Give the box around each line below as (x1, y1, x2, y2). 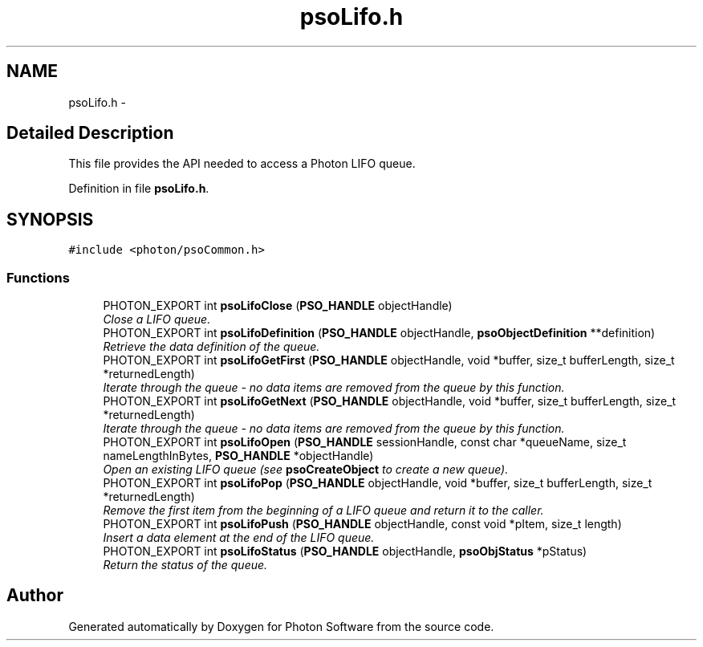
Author (6, 585, 63, 606)
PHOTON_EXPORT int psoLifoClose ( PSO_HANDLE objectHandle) (103, 299, 453, 313)
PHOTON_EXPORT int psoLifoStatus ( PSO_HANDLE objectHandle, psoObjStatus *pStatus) (103, 544, 587, 559)
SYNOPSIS (6, 209, 94, 230)
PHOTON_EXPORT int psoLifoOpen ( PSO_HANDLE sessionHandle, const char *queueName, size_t (103, 435, 627, 450)
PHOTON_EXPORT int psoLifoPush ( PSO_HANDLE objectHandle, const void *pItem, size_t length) (103, 517, 622, 531)
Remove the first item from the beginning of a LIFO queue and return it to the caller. (103, 503, 544, 518)
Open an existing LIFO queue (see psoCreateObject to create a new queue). (103, 462, 509, 477)
